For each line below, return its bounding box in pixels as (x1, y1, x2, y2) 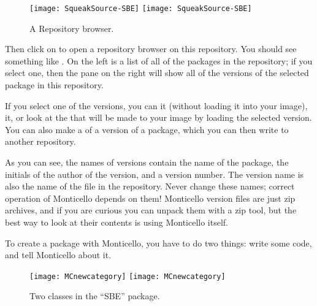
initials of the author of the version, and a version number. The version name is (5, 167, 304, 180)
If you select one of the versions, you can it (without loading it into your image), (5, 99, 308, 112)
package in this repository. (5, 78, 104, 91)
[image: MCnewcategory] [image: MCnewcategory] (29, 272, 226, 281)
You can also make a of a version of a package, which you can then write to (5, 123, 289, 136)
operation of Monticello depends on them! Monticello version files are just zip (5, 191, 296, 204)
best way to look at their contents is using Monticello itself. (5, 215, 229, 228)
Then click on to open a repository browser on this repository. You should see (5, 42, 297, 55)
